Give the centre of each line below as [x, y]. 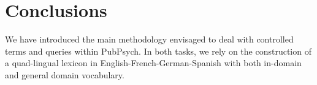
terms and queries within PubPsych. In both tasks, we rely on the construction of [158, 51]
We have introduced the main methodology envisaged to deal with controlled [149, 39]
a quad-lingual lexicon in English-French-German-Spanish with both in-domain [153, 63]
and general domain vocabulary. [65, 74]
